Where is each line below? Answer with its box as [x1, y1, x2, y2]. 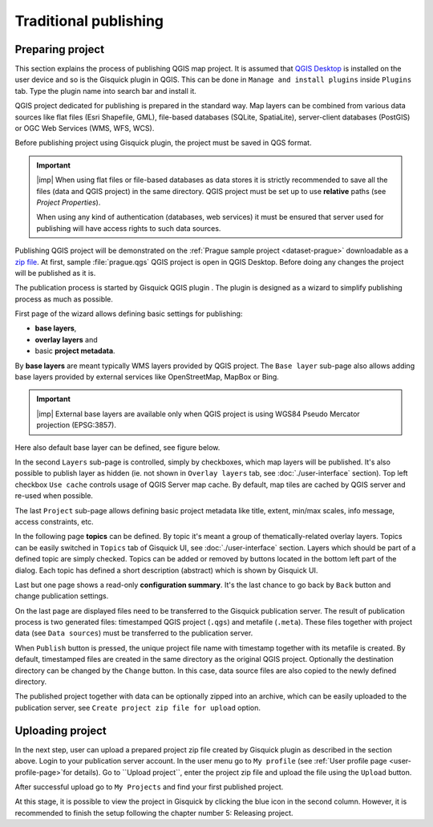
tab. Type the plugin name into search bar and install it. [14, 86, 196, 95]
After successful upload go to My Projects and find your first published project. [14, 782, 284, 792]
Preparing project [14, 43, 104, 56]
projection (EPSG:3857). [36, 420, 116, 430]
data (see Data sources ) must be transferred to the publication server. [14, 628, 253, 638]
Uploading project [14, 724, 107, 737]
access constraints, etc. [14, 517, 94, 526]
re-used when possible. [14, 491, 94, 501]
